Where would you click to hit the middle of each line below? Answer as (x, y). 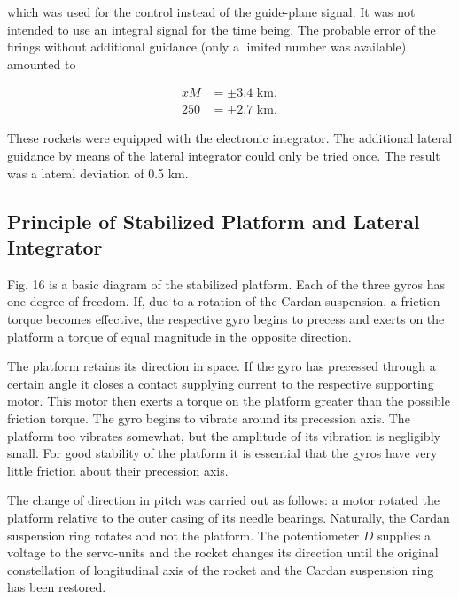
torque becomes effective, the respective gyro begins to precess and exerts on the (226, 319)
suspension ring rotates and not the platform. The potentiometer (183, 535)
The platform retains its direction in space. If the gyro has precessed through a (222, 366)
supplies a (405, 535)
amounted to (42, 63)
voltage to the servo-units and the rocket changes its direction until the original (223, 552)
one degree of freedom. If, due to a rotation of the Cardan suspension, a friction (224, 301)
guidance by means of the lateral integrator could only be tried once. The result (224, 156)
